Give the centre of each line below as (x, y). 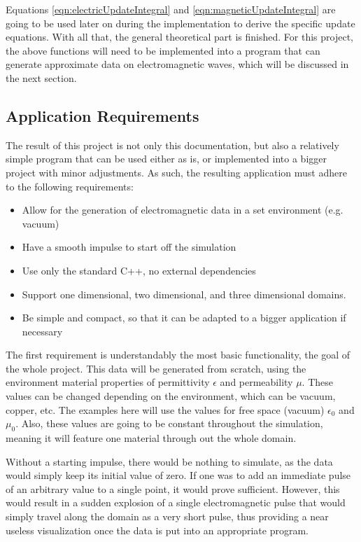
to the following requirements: (70, 186)
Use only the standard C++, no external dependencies (139, 270)
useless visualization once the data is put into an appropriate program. (157, 530)
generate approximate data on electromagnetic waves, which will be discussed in (177, 64)
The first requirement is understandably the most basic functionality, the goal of (178, 355)
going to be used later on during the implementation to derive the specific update (180, 23)
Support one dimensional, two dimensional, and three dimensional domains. (184, 294)
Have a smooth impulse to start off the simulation (129, 247)
